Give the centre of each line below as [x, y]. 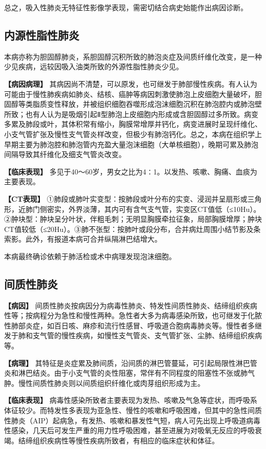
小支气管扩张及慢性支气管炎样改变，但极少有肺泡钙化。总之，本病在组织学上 [133, 134]
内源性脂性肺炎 [42, 35]
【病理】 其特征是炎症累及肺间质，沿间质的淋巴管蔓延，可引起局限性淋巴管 [131, 363]
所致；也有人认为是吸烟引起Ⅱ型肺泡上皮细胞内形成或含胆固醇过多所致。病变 [131, 114]
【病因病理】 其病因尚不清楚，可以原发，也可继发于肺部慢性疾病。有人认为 [131, 83]
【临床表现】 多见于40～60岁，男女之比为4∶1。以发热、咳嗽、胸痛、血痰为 [131, 171]
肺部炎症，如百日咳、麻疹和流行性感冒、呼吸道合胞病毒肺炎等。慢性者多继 [136, 325]
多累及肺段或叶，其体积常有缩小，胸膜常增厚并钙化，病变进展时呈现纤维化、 [133, 124]
